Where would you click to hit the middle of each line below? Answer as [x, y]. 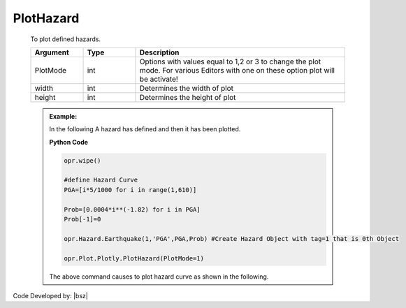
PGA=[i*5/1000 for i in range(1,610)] [130, 190]
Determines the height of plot [188, 97]
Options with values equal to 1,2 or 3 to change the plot [230, 61]
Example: [63, 116]
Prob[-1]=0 [82, 219]
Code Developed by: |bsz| [51, 295]
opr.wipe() [82, 160]
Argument [52, 52]
